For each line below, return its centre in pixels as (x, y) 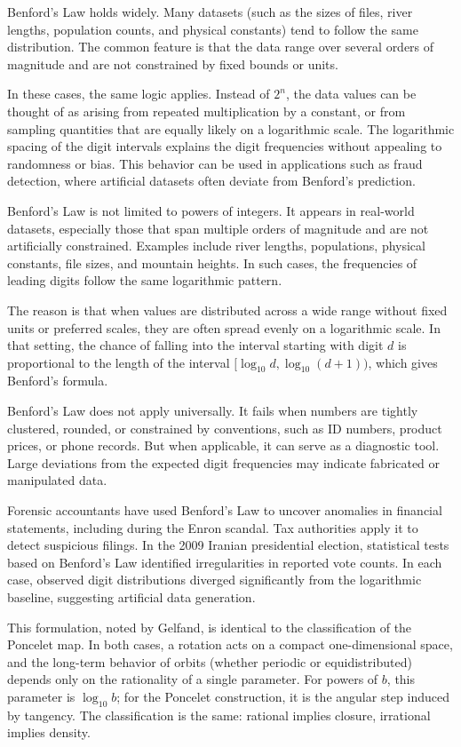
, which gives (403, 362)
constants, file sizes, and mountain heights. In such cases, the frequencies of (212, 262)
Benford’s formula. (58, 381)
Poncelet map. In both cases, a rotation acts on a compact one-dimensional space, (230, 644)
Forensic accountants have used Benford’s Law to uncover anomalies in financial (225, 510)
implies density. (49, 732)
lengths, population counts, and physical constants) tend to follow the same (213, 29)
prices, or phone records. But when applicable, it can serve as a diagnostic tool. (223, 445)
